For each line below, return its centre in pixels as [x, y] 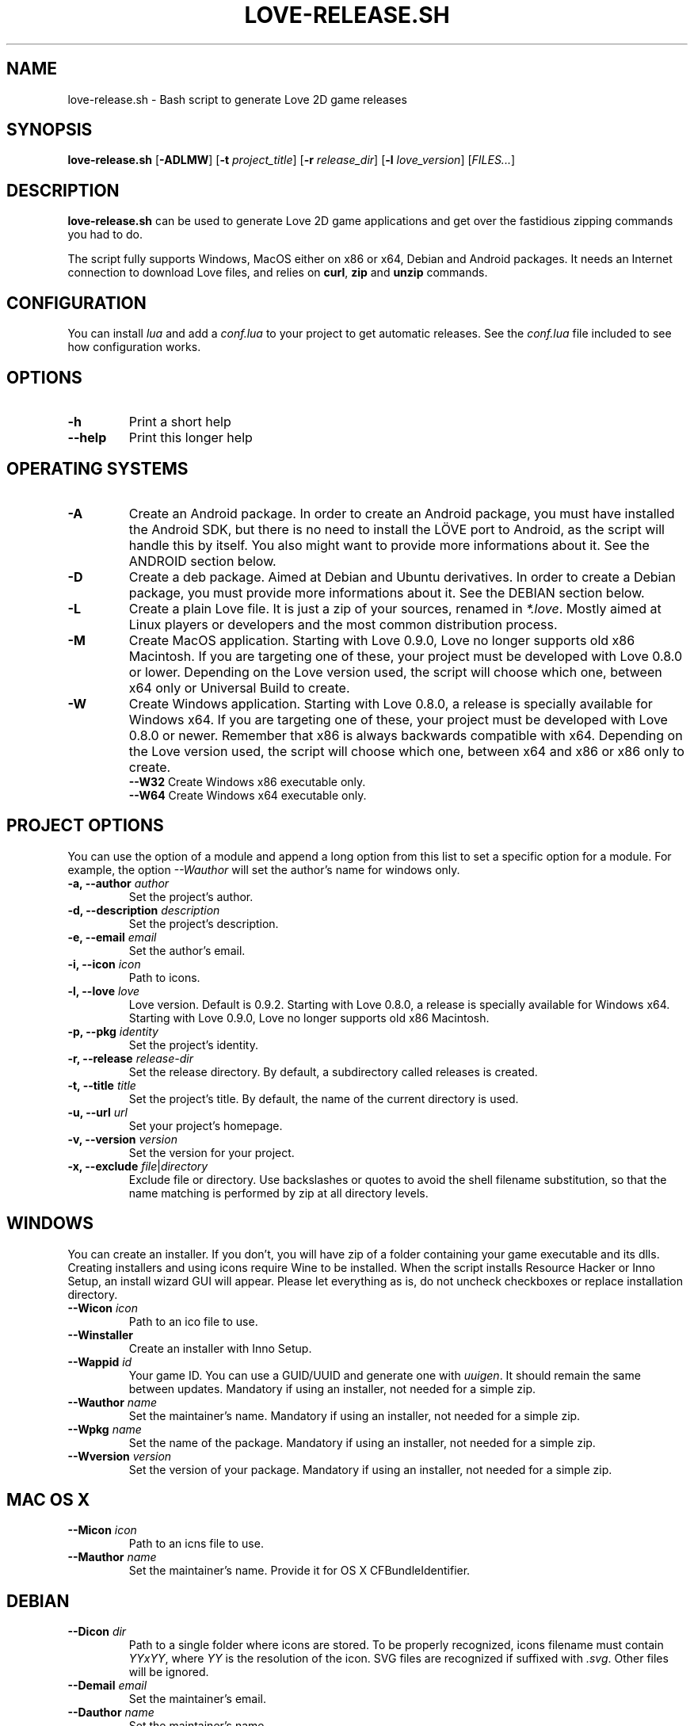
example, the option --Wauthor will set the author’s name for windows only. [264, 869]
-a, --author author [118, 883]
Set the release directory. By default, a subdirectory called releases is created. [333, 1071]
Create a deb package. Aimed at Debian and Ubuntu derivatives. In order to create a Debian [402, 577]
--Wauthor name [112, 1402]
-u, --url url [97, 1112]
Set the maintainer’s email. [198, 1699]
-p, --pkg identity [113, 1031]
